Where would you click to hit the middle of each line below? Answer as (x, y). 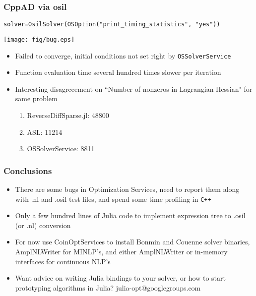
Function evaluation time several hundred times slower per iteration (118, 72)
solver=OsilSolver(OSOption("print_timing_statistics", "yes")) (112, 25)
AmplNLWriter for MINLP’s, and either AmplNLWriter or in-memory (121, 251)
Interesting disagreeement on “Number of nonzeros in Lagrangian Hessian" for (134, 89)
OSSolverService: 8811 (61, 148)
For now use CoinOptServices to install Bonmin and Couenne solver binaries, (132, 242)
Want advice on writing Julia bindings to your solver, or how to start (120, 278)
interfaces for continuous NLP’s (63, 261)
